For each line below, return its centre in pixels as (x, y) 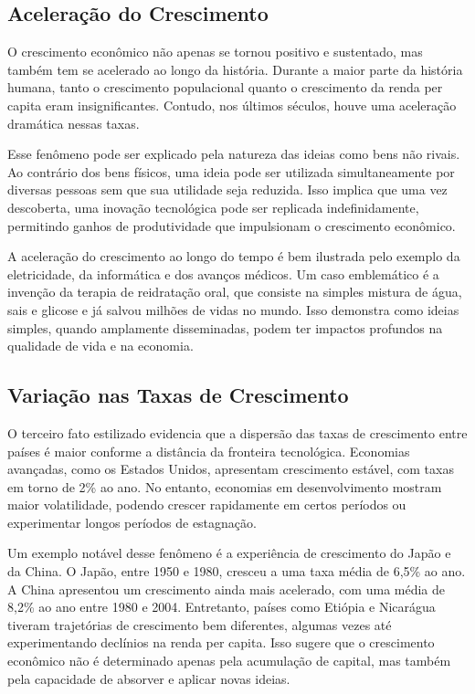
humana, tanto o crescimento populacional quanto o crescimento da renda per (225, 87)
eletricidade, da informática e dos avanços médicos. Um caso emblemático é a (223, 273)
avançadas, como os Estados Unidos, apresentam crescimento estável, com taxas (231, 469)
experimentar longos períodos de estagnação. (132, 522)
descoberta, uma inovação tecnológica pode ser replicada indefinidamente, (213, 207)
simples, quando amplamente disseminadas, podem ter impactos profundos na (225, 327)
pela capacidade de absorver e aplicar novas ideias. (149, 678)
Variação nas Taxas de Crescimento (178, 395)
